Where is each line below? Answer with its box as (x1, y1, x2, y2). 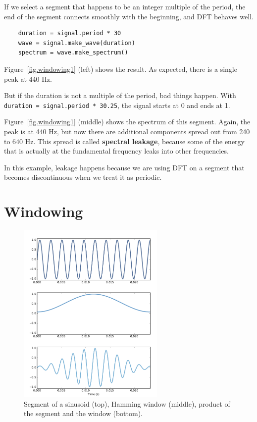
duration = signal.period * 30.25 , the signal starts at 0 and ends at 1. (4, 100, 230, 110)
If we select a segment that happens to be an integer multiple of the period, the (4, 1, 246, 11)
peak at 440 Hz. (4, 73, 52, 84)
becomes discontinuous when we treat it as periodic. (4, 172, 162, 182)
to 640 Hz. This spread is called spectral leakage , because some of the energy (4, 136, 245, 146)
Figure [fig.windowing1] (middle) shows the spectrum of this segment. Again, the (4, 116, 251, 127)
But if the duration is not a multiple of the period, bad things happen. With (4, 90, 236, 101)
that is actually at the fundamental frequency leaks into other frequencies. (4, 146, 229, 156)
